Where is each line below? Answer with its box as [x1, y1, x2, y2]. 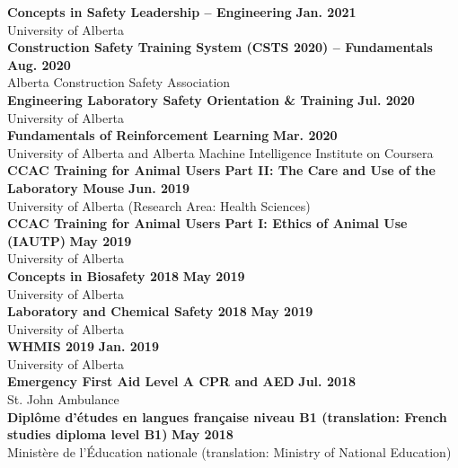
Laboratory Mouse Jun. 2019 [7, 178, 190, 197]
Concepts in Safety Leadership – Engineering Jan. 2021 [7, 3, 357, 21]
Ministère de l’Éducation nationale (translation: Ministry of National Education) [7, 442, 452, 461]
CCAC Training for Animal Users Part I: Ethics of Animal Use [7, 214, 408, 233]
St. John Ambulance [7, 390, 119, 409]
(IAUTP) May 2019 [7, 231, 132, 250]
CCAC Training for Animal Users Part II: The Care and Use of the [7, 161, 436, 180]
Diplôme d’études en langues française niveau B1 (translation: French [7, 407, 447, 426]
